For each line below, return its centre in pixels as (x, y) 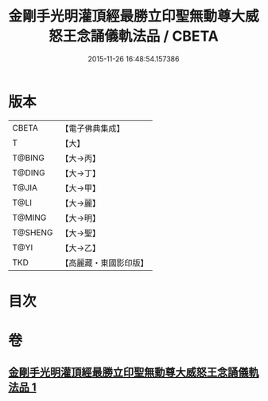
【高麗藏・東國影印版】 (105, 262)
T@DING (29, 172)
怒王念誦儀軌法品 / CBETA (134, 36)
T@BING (29, 158)
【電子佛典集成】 (93, 128)
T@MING (29, 218)
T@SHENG (33, 232)
